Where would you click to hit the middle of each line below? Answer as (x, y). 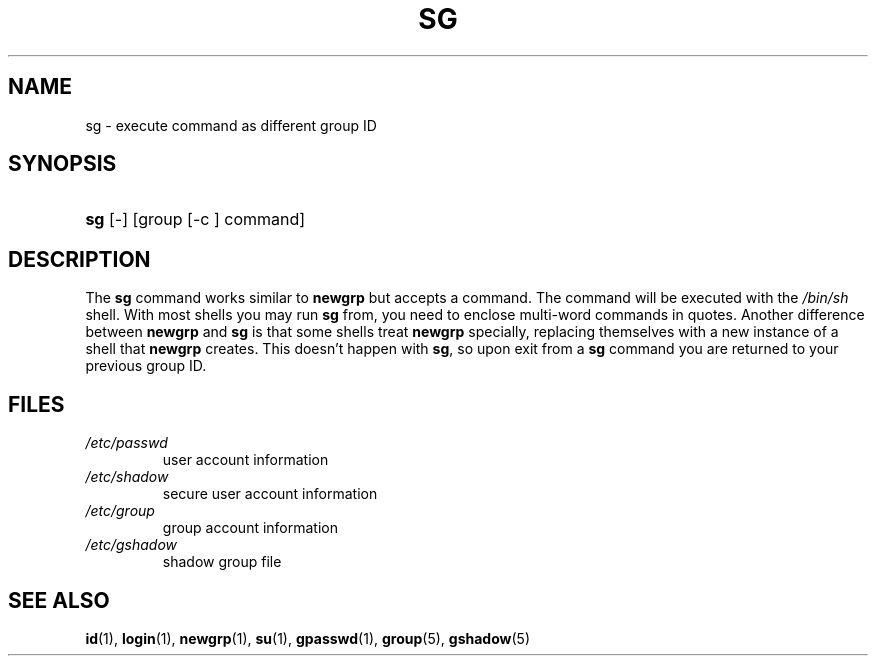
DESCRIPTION (79, 259)
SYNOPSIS (62, 164)
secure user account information (270, 494)
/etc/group (120, 511)
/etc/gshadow (131, 545)
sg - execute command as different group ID (231, 125)
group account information (250, 528)
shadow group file (222, 562)
